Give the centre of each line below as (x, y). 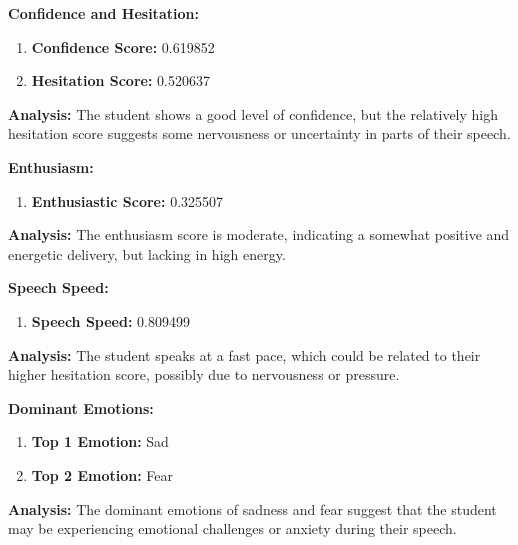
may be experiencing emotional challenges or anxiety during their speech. (232, 528)
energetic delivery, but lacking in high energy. (147, 253)
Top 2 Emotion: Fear (102, 474)
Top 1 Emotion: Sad (100, 441)
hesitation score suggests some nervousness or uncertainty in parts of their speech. (259, 133)
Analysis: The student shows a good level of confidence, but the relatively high (253, 113)
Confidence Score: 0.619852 (123, 46)
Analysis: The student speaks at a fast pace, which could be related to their (244, 354)
